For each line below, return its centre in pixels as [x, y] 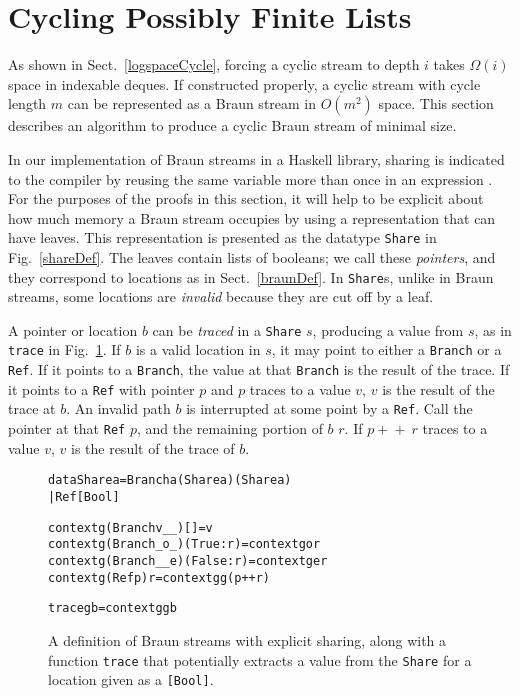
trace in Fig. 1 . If [64, 349]
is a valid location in [198, 349]
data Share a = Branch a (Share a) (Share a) [170, 480]
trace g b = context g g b [112, 608]
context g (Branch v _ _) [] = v [130, 527]
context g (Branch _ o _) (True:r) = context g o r [184, 544]
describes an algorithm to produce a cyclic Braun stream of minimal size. [232, 125]
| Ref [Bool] [84, 496]
